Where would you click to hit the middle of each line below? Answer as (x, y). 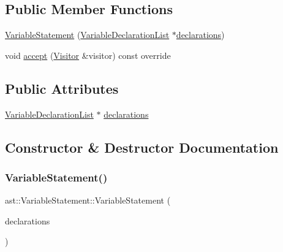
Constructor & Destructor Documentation (142, 147)
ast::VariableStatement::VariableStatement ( (88, 200)
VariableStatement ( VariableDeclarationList (87, 35)
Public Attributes (62, 88)
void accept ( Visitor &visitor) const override (88, 55)
